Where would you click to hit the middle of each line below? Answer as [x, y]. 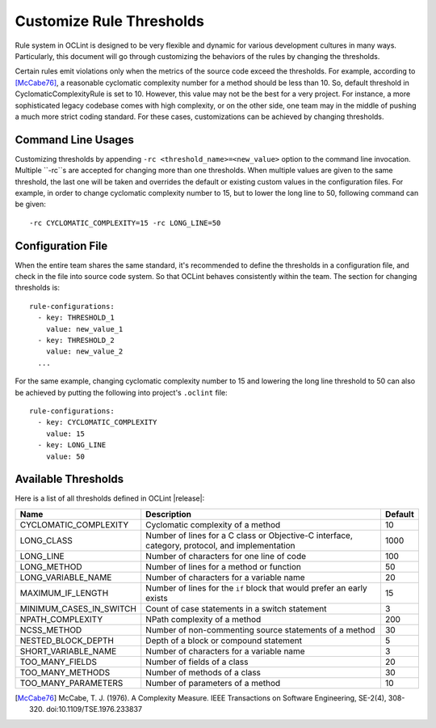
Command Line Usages [75, 140]
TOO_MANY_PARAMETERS [71, 683]
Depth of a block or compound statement [224, 641]
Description [169, 514]
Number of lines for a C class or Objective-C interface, [249, 535]
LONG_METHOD [51, 566]
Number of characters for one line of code [226, 556]
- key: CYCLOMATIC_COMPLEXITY [97, 422]
